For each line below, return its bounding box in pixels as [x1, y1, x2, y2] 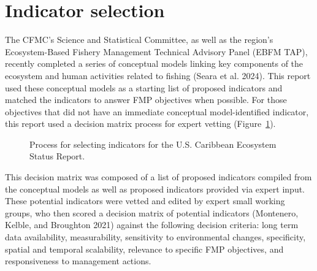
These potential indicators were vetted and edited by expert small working [5, 194, 285, 207]
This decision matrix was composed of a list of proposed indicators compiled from [5, 170, 312, 183]
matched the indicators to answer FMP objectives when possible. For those [5, 93, 287, 106]
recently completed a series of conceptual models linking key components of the [5, 57, 304, 70]
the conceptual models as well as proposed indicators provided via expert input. [5, 182, 305, 195]
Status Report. [29, 150, 85, 162]
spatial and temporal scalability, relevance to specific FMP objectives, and [5, 242, 284, 255]
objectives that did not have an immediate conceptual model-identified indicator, [5, 105, 309, 118]
